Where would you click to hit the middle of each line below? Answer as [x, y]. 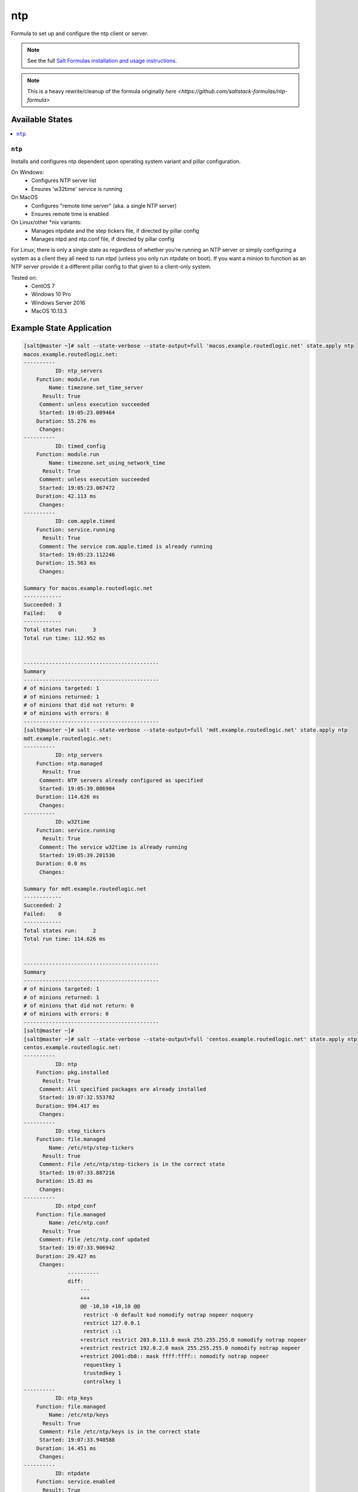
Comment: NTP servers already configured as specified [121, 780]
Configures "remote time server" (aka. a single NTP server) [104, 205]
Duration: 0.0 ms [61, 864]
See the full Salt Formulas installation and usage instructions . [102, 61]
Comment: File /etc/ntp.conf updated [94, 1239]
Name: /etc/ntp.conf [79, 1223]
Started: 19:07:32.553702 [77, 1098]
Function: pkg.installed [72, 1072]
